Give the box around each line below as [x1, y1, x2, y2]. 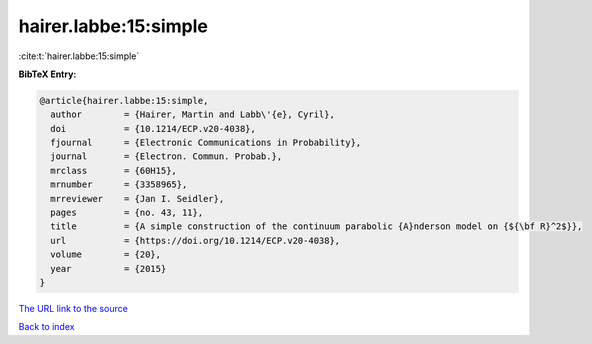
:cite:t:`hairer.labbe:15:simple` [18, 50, 140, 62]
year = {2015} [50, 263, 167, 274]
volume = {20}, [50, 249, 162, 260]
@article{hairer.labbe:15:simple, [39, 95, 209, 106]
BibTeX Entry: [18, 68, 77, 80]
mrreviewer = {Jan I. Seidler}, [50, 193, 225, 204]
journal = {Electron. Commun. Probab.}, [50, 151, 283, 162]
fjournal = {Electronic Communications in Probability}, [50, 137, 362, 149]
